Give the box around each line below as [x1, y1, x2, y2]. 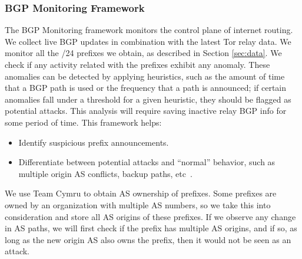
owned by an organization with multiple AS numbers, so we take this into [5, 198, 271, 211]
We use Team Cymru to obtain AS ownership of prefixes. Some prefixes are [5, 187, 277, 199]
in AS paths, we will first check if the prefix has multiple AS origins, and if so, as [5, 222, 297, 234]
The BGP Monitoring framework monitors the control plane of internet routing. [5, 24, 293, 36]
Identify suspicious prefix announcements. [18, 136, 169, 148]
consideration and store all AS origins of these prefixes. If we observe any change [5, 210, 296, 222]
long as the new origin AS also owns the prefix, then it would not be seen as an [5, 233, 291, 245]
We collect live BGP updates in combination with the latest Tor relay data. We [5, 35, 291, 47]
